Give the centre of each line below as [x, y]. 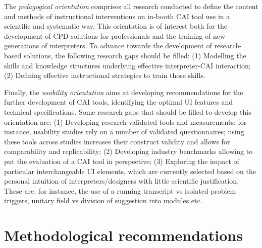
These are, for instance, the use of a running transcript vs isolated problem [120, 190]
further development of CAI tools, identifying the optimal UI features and [118, 102]
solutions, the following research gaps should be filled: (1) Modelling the [135, 55]
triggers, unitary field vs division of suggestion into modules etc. [103, 200]
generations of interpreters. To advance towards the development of [108, 46]
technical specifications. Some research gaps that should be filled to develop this [128, 111]
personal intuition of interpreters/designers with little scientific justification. [122, 181]
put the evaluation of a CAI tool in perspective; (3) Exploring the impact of [122, 161]
